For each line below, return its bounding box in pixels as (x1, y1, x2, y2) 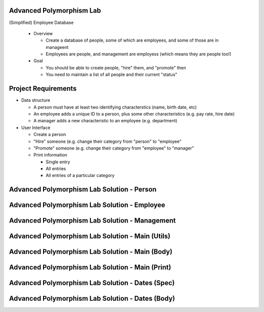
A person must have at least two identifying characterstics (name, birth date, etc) (33, 104, 197, 110)
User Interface (21, 125, 51, 131)
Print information (33, 152, 67, 158)
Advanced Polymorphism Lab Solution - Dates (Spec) (9, 279, 175, 287)
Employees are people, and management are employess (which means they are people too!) (45, 51, 232, 57)
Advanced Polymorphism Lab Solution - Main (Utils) (9, 232, 171, 241)
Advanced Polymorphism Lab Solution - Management (9, 217, 176, 225)
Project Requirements (9, 85, 77, 93)
